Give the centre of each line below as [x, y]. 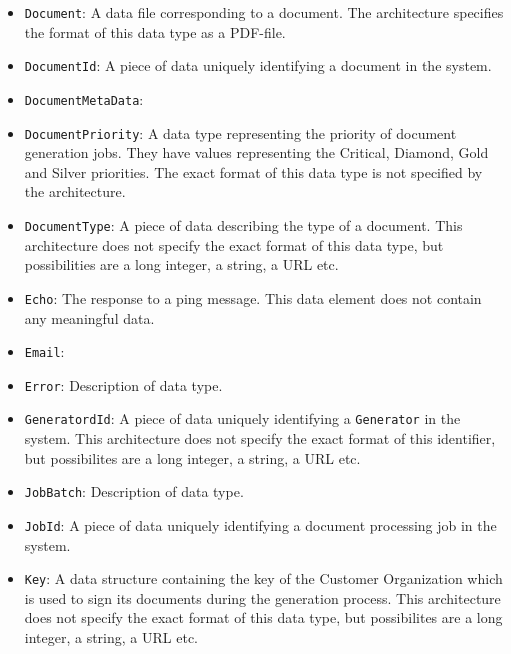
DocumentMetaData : [84, 98]
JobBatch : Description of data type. [134, 491]
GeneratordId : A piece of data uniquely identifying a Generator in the [242, 418]
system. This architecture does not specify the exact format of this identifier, [260, 438]
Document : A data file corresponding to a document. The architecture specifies [264, 12]
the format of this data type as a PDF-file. [155, 31]
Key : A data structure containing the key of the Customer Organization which [263, 578]
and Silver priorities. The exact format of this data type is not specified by [253, 171]
